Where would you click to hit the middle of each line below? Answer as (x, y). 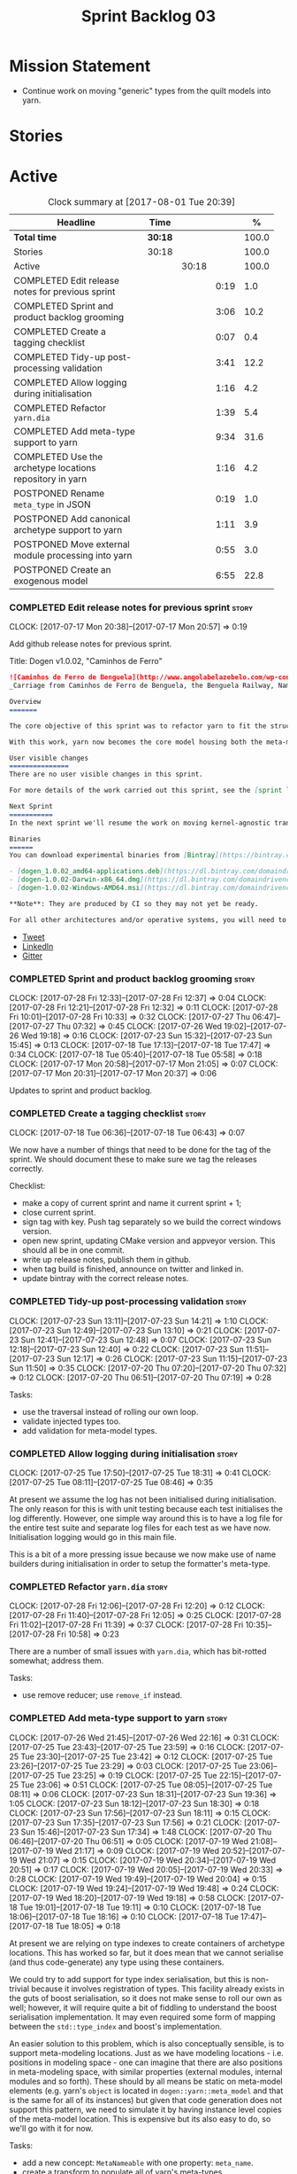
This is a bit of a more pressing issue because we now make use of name (143, 1554)
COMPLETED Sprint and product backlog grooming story (132, 979)
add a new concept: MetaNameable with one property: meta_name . (137, 2162)
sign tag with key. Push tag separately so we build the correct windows (151, 1222)
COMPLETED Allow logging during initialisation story (124, 1453)
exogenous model (51, 581)
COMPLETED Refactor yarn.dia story (88, 1586)
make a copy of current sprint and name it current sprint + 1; (131, 1203)
